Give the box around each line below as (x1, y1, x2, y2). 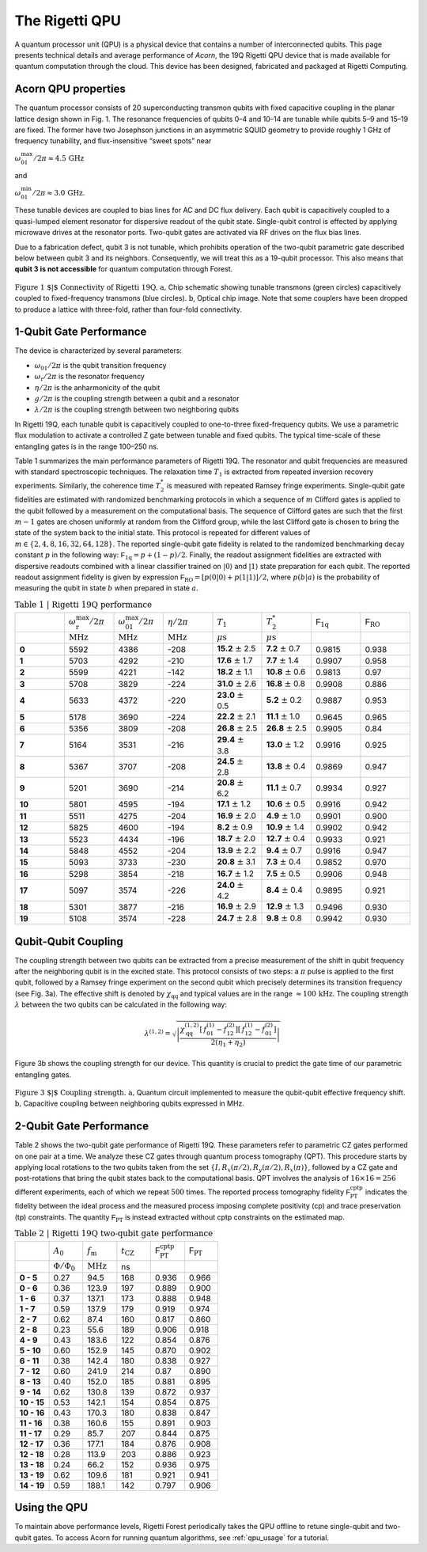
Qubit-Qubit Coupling (14, 935, 123, 948)
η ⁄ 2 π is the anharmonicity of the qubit (34, 382, 161, 392)
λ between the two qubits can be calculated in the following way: (14, 1000, 227, 1009)
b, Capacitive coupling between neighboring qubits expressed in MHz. (14, 1099, 245, 1108)
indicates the (365, 1187, 407, 1197)
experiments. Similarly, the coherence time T (14, 480, 161, 490)
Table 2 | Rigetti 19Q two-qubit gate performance (14, 1228, 213, 1239)
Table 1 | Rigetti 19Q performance (14, 600, 153, 609)
